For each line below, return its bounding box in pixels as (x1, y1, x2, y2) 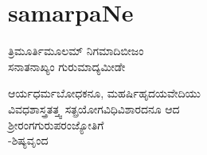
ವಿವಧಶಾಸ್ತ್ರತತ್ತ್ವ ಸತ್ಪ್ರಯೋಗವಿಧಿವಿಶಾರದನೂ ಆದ (8, 100, 180, 117)
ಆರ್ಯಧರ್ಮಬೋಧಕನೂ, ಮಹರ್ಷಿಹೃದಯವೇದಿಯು (8, 85, 201, 101)
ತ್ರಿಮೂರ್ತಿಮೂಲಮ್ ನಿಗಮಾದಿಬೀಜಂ (8, 42, 144, 59)
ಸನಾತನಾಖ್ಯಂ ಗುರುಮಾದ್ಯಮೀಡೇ (8, 58, 126, 74)
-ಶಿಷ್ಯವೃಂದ (8, 132, 49, 149)
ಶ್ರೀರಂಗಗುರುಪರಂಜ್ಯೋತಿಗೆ (8, 116, 104, 133)
